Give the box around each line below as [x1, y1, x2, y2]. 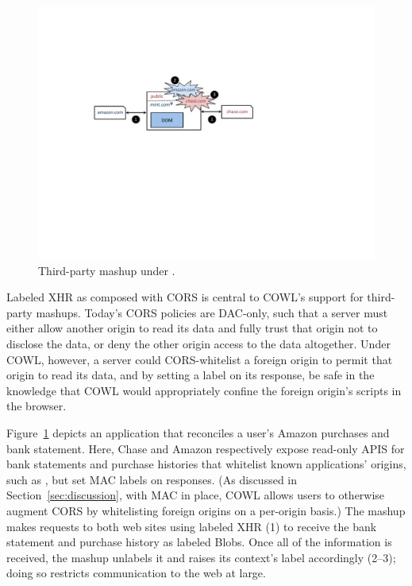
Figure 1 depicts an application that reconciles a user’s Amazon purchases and [6, 424, 390, 440]
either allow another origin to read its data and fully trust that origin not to [6, 320, 378, 336]
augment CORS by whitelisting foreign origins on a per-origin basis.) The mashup [6, 502, 406, 518]
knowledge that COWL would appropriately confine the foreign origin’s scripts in [6, 382, 402, 398]
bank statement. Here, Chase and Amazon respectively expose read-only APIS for [6, 440, 405, 456]
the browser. [6, 398, 67, 414]
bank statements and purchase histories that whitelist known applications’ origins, [6, 456, 406, 472]
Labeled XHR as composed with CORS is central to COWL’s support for [6, 289, 364, 305]
